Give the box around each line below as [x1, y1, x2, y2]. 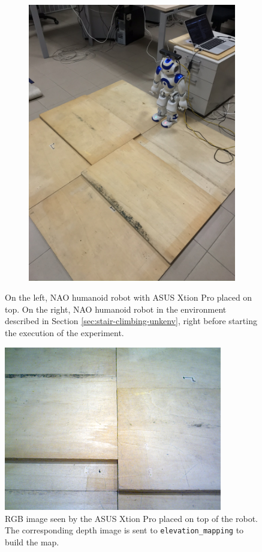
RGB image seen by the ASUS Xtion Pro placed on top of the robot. [5, 512, 258, 524]
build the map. [5, 535, 59, 548]
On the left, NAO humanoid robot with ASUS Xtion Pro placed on [5, 291, 252, 304]
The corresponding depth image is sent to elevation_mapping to [5, 524, 244, 536]
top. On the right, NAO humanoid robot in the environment [5, 302, 227, 315]
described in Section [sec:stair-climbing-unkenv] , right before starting [5, 314, 257, 327]
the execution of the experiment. [5, 327, 124, 339]
